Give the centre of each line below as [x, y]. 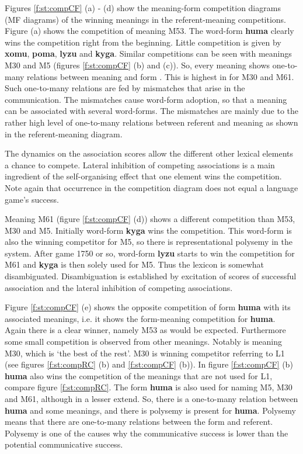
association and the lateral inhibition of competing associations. [119, 287]
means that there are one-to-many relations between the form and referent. [139, 422]
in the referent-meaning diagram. [64, 134]
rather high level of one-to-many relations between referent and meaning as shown [151, 122]
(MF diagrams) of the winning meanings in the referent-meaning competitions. [146, 19]
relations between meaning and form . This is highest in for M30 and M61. [161, 76]
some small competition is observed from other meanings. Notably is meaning [143, 342]
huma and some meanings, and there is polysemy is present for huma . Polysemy [150, 410]
